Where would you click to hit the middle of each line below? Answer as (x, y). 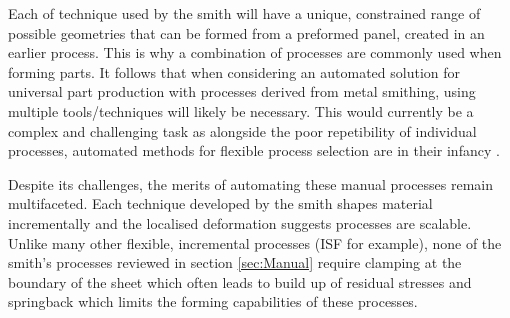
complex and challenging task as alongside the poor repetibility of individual (242, 130)
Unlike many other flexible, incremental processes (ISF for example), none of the (255, 242)
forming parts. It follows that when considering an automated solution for (234, 71)
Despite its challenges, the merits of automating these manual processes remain (251, 183)
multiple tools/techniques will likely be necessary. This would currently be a (241, 110)
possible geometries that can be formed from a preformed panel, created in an (246, 32)
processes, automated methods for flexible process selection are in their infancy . (254, 150)
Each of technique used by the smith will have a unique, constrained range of (244, 13)
